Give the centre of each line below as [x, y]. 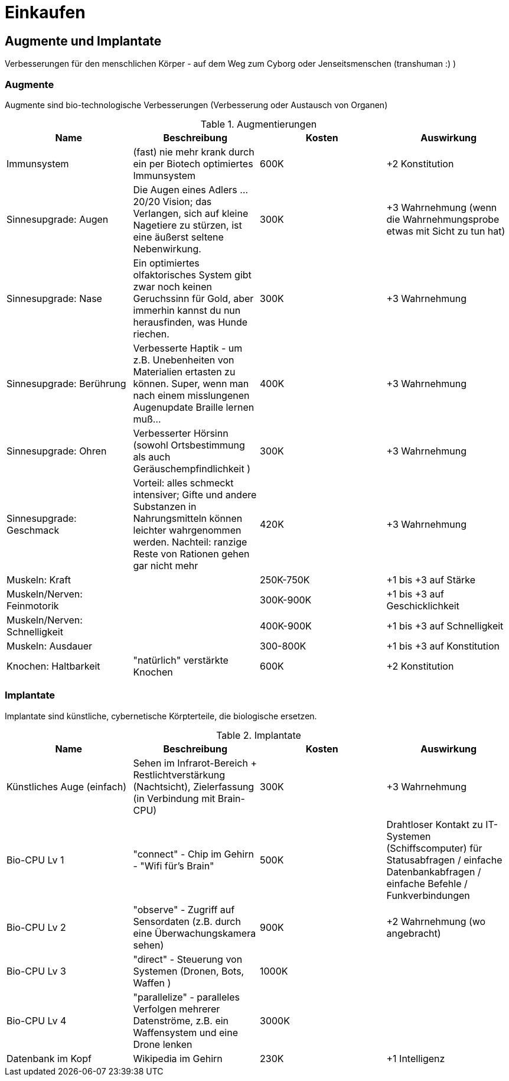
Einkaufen [45, 12]
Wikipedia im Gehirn [178, 1058]
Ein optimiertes [166, 263]
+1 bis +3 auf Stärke [431, 580]
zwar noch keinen [172, 286]
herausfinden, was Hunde [190, 322]
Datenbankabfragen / [434, 871]
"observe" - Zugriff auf [184, 909]
